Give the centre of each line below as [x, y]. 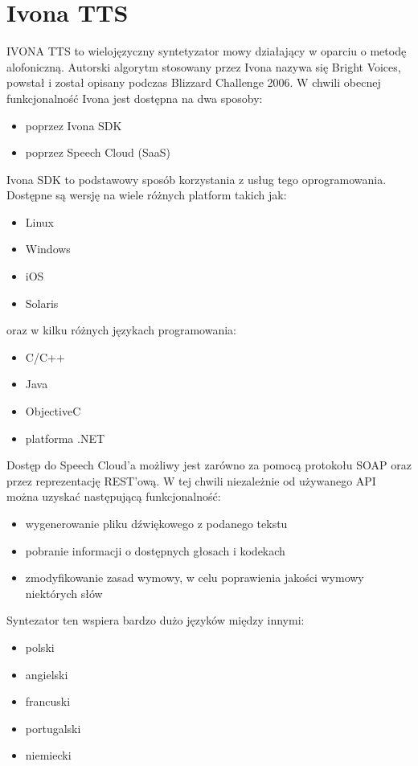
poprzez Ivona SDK [74, 125]
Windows [48, 249]
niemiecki [48, 755]
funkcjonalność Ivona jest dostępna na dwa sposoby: [135, 98]
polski [40, 647]
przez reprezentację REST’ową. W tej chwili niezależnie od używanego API [191, 480]
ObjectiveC [53, 411]
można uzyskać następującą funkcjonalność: [114, 496]
